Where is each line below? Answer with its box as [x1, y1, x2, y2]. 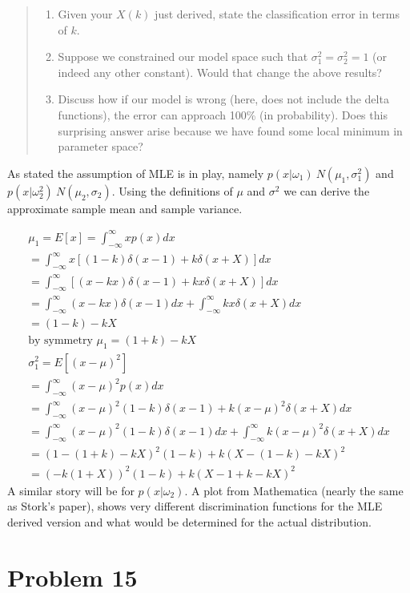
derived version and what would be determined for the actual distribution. [7, 513, 372, 530]
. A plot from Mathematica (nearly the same [184, 482, 404, 498]
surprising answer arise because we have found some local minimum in [58, 122, 403, 139]
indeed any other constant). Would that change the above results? [58, 63, 382, 80]
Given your [58, 6, 113, 22]
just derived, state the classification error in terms [155, 6, 400, 22]
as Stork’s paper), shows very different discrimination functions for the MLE [7, 498, 383, 514]
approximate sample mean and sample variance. [7, 200, 243, 216]
